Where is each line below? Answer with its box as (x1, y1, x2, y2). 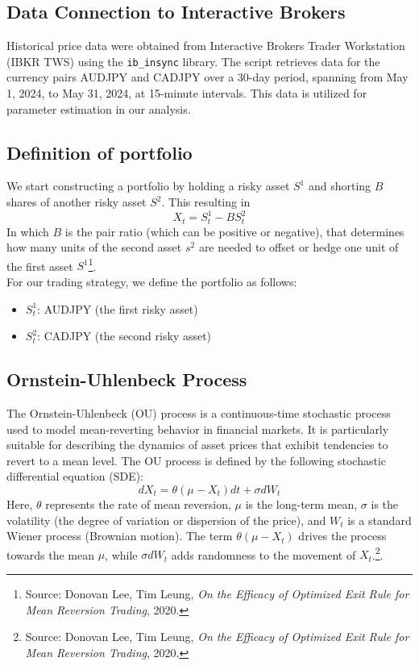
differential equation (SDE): (6, 468, 144, 485)
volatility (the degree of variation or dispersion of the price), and (6, 511, 326, 528)
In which (6, 223, 49, 239)
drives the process (298, 527, 387, 544)
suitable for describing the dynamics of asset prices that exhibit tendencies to (6, 436, 388, 453)
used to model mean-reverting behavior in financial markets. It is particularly (6, 420, 389, 437)
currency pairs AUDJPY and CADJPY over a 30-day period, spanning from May (6, 69, 409, 85)
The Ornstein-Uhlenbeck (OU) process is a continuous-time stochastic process (6, 405, 391, 421)
